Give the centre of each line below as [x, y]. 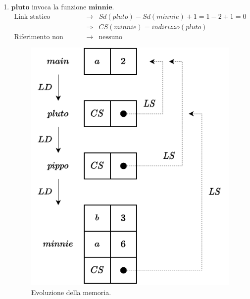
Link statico [32, 17]
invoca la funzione [59, 6]
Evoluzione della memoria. [71, 292]
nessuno [111, 37]
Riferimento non [39, 37]
